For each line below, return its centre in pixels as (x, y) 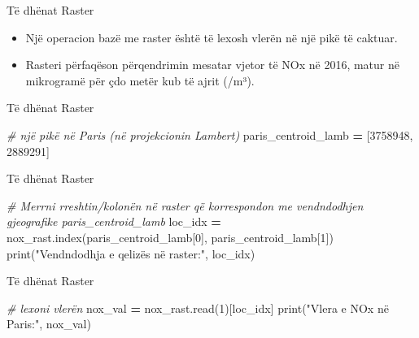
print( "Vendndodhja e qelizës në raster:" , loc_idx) (131, 253)
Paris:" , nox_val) (49, 324)
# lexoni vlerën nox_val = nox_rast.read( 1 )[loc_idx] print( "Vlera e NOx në (198, 308)
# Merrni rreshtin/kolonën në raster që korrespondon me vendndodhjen (185, 205)
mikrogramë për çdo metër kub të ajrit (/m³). (140, 80)
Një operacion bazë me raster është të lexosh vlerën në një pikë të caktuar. (212, 37)
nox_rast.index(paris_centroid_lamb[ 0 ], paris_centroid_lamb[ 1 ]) (170, 237)
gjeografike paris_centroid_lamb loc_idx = (114, 221)
